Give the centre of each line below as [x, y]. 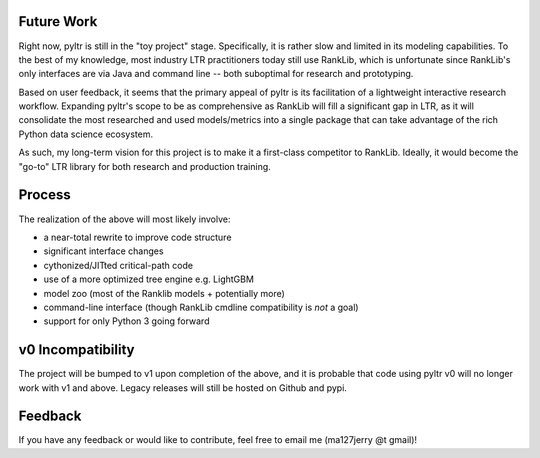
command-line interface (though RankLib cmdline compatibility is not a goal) [201, 307]
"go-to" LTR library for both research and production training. [145, 166]
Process [44, 195]
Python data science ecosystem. [86, 134]
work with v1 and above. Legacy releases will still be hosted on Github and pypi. [182, 387]
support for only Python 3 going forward [126, 321]
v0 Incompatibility [76, 350]
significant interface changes [103, 251]
